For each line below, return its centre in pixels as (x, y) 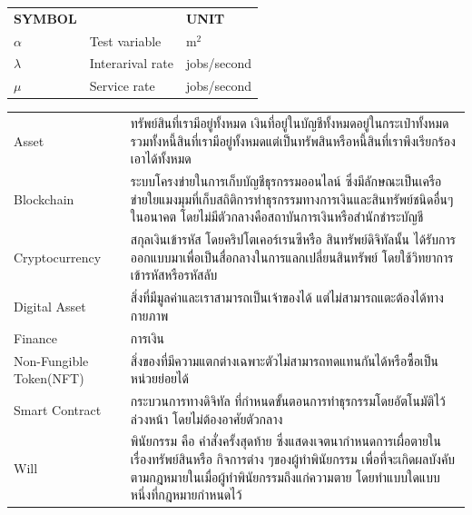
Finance (36, 337)
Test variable (125, 40)
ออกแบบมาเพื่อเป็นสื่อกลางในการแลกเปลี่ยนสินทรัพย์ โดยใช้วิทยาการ (292, 257)
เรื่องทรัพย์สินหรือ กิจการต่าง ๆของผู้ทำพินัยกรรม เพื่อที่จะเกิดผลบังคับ (293, 458)
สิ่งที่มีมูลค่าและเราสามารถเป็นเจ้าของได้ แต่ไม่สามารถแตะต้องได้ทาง (287, 297)
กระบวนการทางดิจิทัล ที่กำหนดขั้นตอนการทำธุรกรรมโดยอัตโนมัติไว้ (288, 400)
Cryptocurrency (58, 257)
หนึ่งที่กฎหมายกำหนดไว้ (186, 495)
